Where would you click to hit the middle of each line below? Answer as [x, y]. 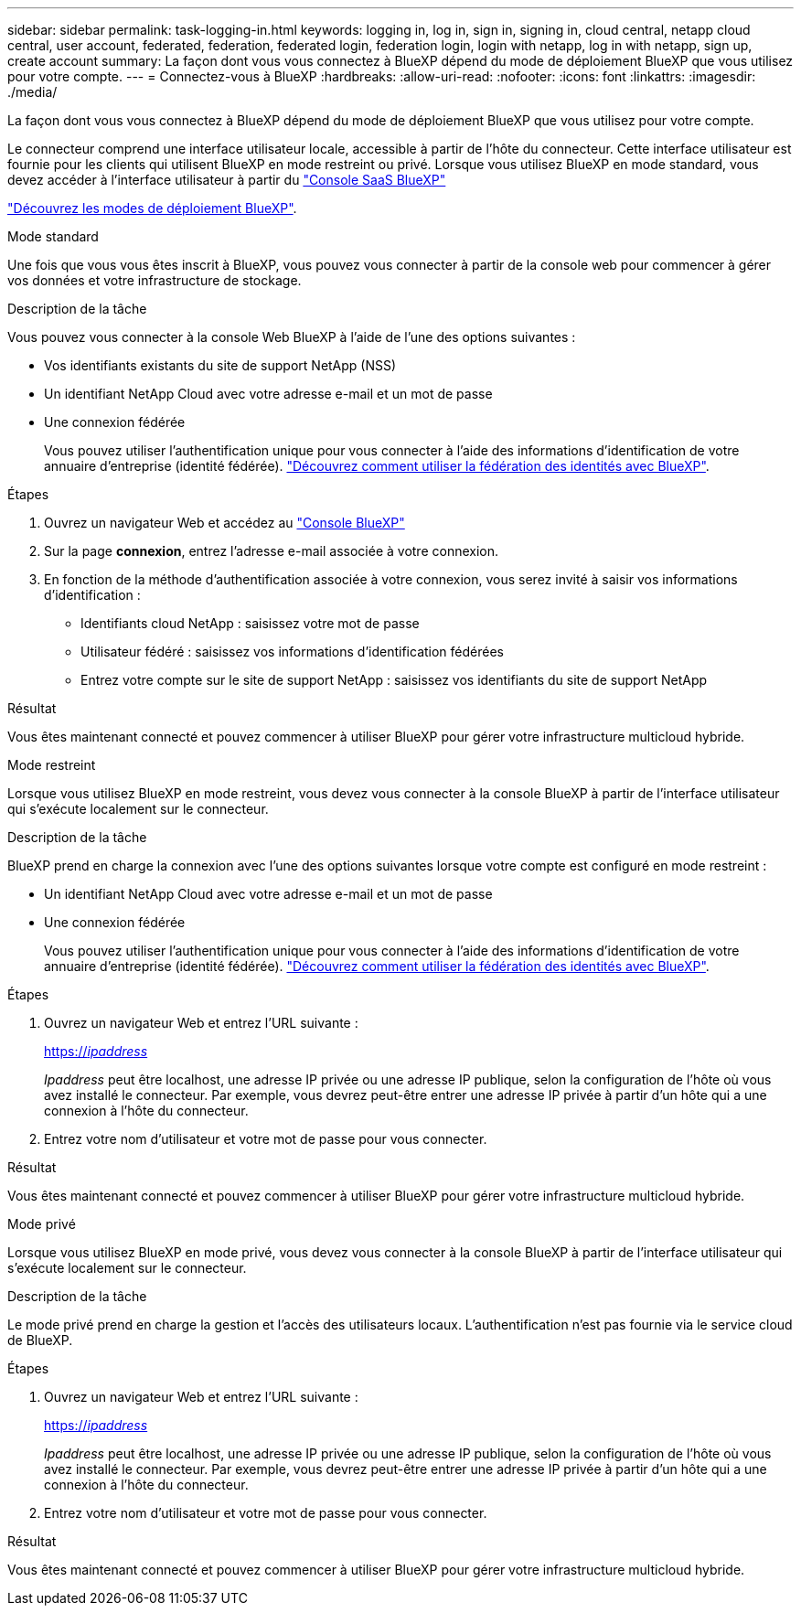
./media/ [32, 92]
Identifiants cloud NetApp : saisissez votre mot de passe [250, 623]
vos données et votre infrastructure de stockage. [155, 280]
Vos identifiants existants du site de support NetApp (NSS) [220, 365]
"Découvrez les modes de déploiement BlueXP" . [152, 208]
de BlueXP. [40, 1340]
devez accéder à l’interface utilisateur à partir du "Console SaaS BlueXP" [227, 180]
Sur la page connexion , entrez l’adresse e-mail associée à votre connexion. [272, 551]
